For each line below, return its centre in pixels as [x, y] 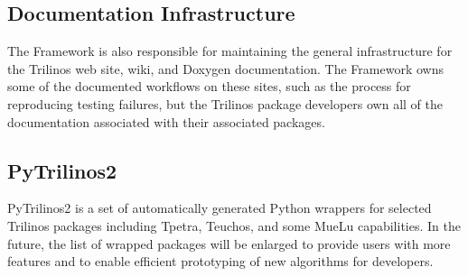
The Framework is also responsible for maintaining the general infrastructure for [230, 51]
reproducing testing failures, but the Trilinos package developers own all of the [225, 103]
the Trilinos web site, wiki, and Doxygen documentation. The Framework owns [225, 68]
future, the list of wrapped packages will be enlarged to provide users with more [229, 243]
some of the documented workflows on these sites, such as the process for [209, 86]
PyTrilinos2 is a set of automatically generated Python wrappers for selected [220, 208]
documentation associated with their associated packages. [166, 121]
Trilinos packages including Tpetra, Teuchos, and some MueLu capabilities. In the [234, 225]
